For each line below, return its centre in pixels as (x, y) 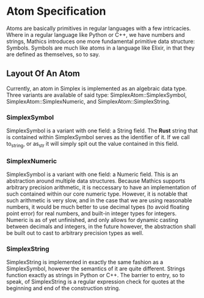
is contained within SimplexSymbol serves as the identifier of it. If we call (98, 137)
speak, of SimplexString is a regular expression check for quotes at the (96, 282)
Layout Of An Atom (43, 74)
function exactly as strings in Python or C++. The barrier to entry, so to (96, 275)
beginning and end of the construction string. (63, 288)
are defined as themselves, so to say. (53, 54)
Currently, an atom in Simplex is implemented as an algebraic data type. (97, 88)
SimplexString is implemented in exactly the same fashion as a (85, 262)
